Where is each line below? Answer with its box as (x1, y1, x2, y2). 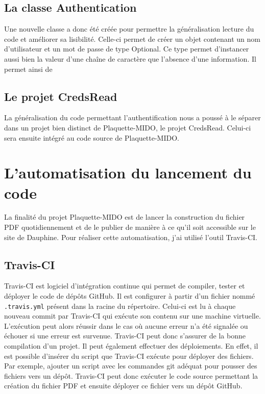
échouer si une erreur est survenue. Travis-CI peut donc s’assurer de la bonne (4, 330, 246, 341)
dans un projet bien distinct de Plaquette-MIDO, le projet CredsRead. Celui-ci (4, 122, 251, 133)
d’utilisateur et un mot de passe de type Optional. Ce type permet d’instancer (4, 43, 249, 54)
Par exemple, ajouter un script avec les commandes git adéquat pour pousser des (4, 360, 257, 371)
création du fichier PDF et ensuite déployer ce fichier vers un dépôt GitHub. (4, 380, 243, 391)
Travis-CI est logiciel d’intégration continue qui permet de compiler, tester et (4, 280, 245, 291)
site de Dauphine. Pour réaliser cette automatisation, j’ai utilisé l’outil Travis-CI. (4, 231, 258, 242)
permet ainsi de (4, 63, 53, 74)
